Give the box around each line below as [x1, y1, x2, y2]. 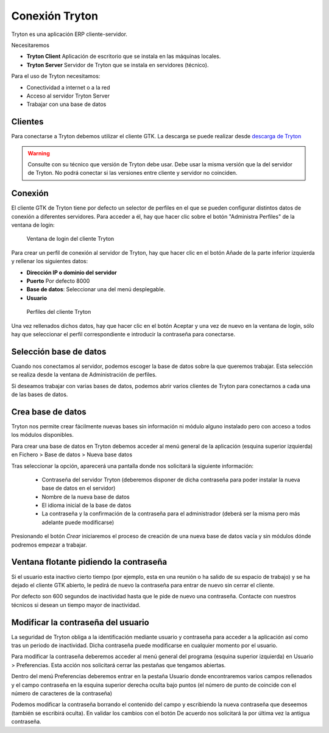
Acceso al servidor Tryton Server [26, 92, 110, 99]
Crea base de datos [11, 406, 87, 417]
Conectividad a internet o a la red [26, 83, 110, 91]
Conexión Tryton [11, 9, 99, 23]
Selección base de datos [11, 346, 107, 356]
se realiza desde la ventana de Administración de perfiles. [11, 371, 157, 378]
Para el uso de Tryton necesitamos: [11, 73, 101, 80]
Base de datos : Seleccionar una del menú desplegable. [26, 286, 166, 293]
